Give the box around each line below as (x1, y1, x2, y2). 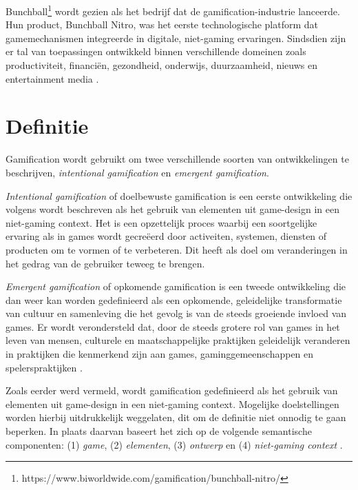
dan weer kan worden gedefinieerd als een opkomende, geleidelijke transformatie (6, 292, 342, 307)
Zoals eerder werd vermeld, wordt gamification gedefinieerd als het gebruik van (6, 383, 338, 398)
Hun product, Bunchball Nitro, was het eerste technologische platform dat (6, 17, 319, 32)
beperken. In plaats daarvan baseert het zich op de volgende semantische (6, 424, 312, 438)
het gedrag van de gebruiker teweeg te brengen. (6, 256, 205, 270)
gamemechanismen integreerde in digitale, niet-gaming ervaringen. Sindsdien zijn (6, 30, 346, 45)
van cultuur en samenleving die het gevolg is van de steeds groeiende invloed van (6, 306, 347, 320)
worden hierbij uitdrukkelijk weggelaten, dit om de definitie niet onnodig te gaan (6, 410, 346, 425)
